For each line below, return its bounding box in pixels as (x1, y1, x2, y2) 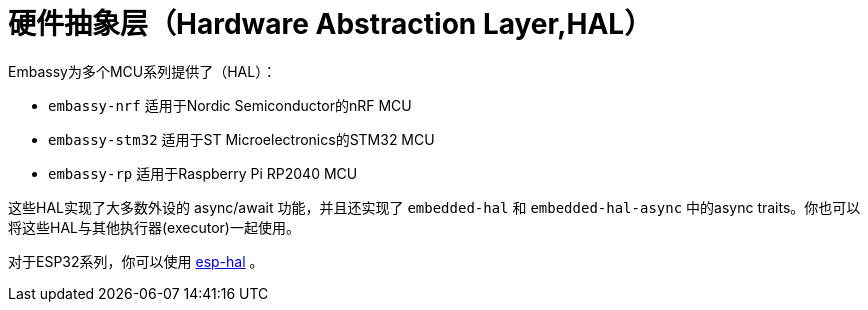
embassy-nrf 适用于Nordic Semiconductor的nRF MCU (48, 96, 412, 114)
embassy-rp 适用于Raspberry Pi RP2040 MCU (48, 164, 358, 182)
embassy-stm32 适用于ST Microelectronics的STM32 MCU (48, 130, 435, 148)
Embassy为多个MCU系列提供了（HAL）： (8, 62, 277, 80)
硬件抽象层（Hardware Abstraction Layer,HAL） (8, 7, 653, 41)
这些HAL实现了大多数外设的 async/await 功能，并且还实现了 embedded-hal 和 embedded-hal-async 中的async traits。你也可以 (8, 198, 861, 216)
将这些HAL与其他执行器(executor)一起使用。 (8, 218, 300, 236)
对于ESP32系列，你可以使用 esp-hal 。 (8, 252, 264, 270)
